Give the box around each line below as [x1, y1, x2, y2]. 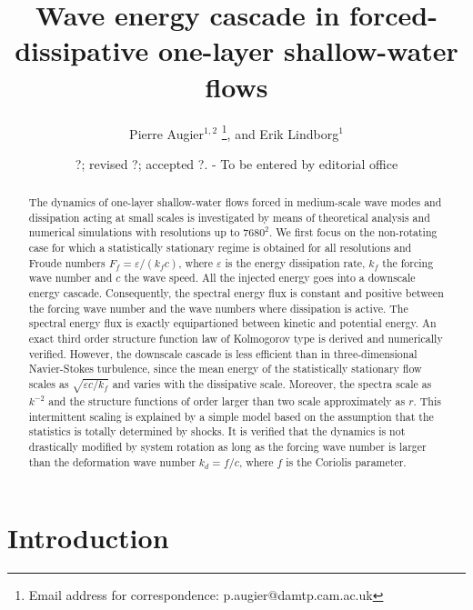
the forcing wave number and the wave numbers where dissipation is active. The [28, 300, 408, 315]
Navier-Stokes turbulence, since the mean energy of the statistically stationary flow [28, 361, 422, 376]
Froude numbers [28, 255, 106, 270]
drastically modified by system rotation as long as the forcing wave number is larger [28, 438, 427, 454]
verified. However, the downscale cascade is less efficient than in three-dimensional [28, 345, 418, 361]
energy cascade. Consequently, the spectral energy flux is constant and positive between [28, 285, 444, 301]
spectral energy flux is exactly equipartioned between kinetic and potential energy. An [28, 315, 437, 331]
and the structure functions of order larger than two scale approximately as [48, 393, 406, 408]
